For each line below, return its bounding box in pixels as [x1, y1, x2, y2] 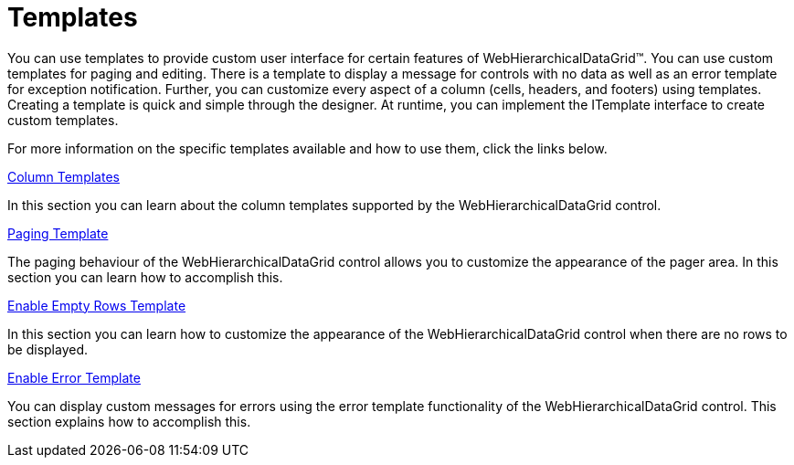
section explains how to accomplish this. [7, 413, 251, 429]
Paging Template [7, 225, 109, 241]
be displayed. [7, 341, 89, 357]
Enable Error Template [7, 369, 141, 386]
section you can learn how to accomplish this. [7, 269, 283, 285]
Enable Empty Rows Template [7, 297, 186, 313]
